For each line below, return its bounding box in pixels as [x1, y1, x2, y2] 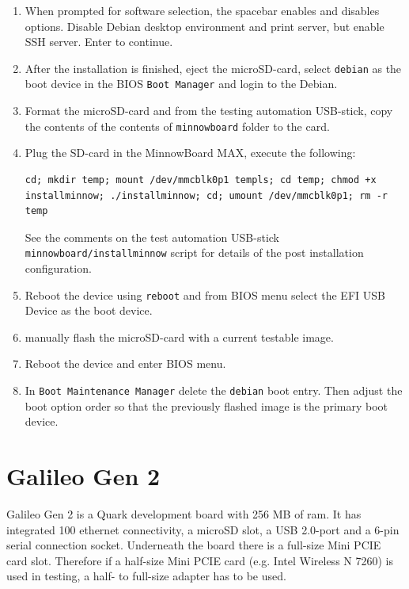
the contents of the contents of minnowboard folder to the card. [25, 117, 330, 134]
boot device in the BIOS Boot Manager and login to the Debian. [25, 75, 338, 92]
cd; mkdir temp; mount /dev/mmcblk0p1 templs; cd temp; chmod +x [25, 174, 377, 185]
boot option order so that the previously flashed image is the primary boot [25, 397, 388, 414]
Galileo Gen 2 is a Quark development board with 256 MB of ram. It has [6, 505, 362, 522]
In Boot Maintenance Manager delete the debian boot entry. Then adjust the [25, 382, 403, 398]
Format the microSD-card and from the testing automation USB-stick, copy [25, 102, 393, 119]
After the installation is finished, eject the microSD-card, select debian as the [25, 59, 402, 76]
